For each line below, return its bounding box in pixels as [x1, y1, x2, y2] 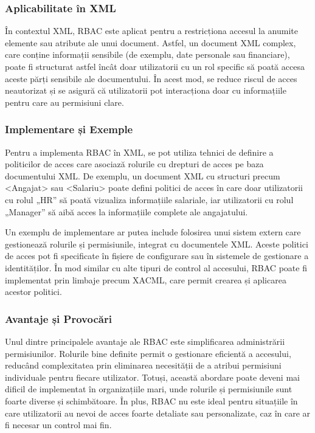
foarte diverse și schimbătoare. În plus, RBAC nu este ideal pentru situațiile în [5, 394, 298, 407]
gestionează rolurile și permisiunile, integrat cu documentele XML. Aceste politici [5, 237, 308, 250]
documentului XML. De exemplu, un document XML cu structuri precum [5, 169, 280, 182]
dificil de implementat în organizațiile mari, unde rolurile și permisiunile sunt [5, 383, 292, 395]
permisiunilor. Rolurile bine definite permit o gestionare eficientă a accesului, [5, 347, 291, 359]
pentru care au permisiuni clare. [5, 95, 124, 108]
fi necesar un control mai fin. [5, 418, 112, 431]
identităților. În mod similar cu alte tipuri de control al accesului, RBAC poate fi [5, 261, 307, 274]
